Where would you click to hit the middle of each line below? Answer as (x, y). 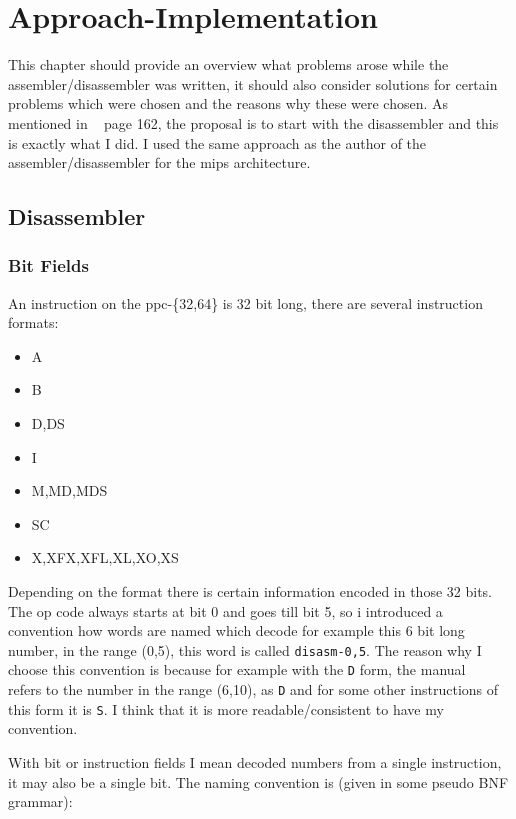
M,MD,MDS (69, 490)
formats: (33, 322)
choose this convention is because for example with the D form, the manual (237, 669)
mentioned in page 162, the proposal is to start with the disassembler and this (253, 122)
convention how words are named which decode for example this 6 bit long (236, 630)
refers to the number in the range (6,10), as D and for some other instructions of (253, 689)
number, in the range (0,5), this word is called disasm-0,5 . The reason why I (245, 649)
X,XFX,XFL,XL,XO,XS (105, 557)
